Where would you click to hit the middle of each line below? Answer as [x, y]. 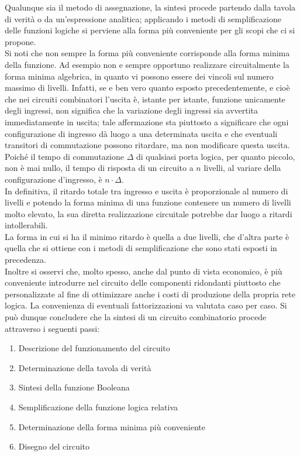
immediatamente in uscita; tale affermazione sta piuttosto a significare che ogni [147, 121]
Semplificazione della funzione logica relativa [98, 407]
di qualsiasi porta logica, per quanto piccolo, [215, 156]
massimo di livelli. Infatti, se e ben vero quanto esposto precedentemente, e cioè [147, 88]
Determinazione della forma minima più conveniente [112, 426]
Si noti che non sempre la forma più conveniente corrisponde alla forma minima [147, 53]
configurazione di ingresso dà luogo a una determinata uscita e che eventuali [141, 133]
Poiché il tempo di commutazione [64, 156]
